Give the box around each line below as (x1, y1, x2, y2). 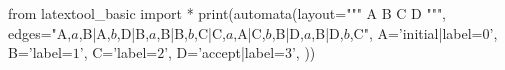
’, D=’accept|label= (164, 42, 285, 63)
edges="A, (8, 22, 72, 43)
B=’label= (8, 42, 73, 63)
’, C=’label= (79, 42, 158, 63)
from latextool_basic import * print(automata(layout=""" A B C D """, (8, 3, 447, 23)
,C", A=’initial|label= (349, 22, 483, 43)
